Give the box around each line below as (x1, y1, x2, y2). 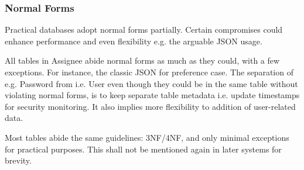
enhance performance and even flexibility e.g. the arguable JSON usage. (5, 34, 262, 47)
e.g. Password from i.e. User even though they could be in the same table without (5, 77, 298, 89)
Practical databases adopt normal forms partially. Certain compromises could (5, 23, 283, 36)
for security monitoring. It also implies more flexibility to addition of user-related (5, 100, 296, 112)
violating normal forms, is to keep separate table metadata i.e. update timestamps (5, 89, 300, 101)
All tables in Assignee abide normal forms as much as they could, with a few (5, 54, 280, 67)
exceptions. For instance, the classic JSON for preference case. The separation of (5, 66, 293, 78)
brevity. (5, 154, 32, 166)
